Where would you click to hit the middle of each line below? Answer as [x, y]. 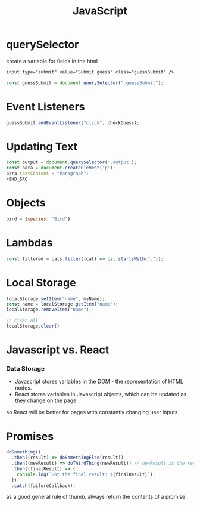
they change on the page [46, 400]
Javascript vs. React [58, 350]
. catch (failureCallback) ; [44, 485]
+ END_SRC [17, 179]
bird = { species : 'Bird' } [38, 219]
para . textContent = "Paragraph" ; [48, 174]
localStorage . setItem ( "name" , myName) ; [56, 299]
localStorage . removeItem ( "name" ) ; [49, 310]
